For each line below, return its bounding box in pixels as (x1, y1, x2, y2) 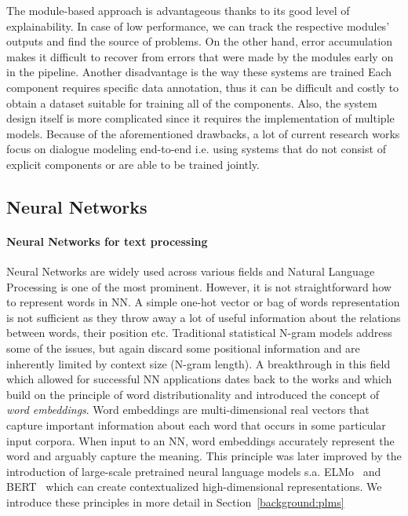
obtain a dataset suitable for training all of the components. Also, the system (6, 94, 377, 111)
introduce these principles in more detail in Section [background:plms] (6, 494, 344, 511)
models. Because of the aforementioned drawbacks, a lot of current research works (6, 125, 400, 141)
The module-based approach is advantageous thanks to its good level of (6, 2, 350, 18)
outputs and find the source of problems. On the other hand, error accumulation (6, 33, 393, 49)
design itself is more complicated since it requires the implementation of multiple (6, 110, 395, 126)
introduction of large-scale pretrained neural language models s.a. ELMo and (6, 463, 381, 479)
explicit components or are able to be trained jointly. (6, 156, 260, 172)
